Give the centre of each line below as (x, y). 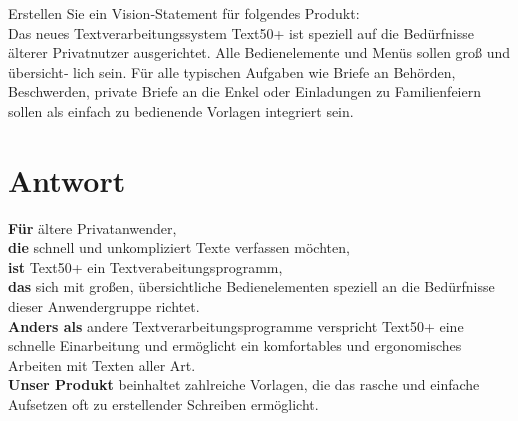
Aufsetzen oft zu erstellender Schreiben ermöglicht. (163, 404)
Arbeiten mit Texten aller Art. (102, 364)
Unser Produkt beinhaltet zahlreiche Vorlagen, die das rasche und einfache (244, 384)
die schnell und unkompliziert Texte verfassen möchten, (179, 247)
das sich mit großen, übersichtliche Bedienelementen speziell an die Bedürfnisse (251, 286)
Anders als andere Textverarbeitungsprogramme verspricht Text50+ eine (236, 325)
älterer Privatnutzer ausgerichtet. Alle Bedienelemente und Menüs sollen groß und (259, 52)
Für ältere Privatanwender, (92, 227)
